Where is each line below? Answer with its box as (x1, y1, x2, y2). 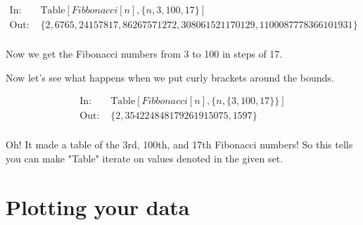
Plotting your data (6, 192, 190, 221)
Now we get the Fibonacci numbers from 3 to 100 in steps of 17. (6, 46, 283, 61)
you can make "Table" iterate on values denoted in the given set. (6, 150, 284, 165)
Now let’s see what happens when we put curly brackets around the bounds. (6, 70, 334, 84)
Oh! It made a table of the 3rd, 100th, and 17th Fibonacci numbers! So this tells (6, 137, 353, 152)
